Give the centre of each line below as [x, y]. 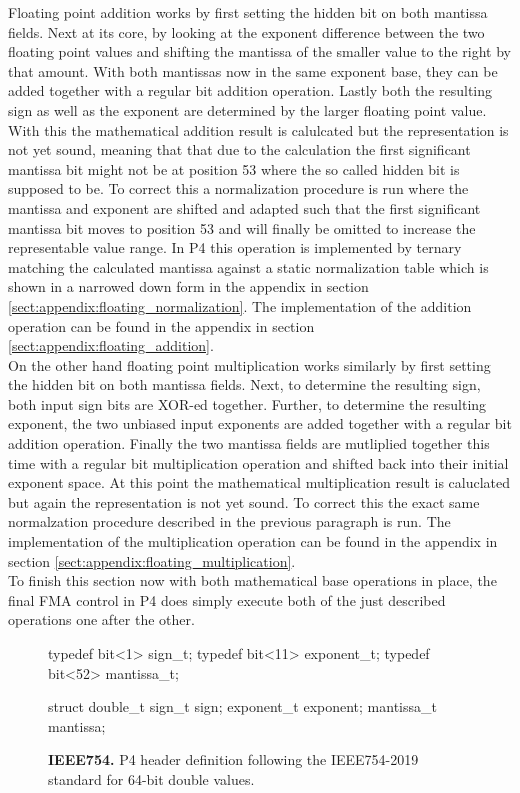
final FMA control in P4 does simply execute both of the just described [227, 599]
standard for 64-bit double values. [151, 778]
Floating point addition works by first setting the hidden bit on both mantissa [248, 12]
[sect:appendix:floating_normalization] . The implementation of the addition [240, 305]
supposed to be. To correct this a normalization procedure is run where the [238, 188]
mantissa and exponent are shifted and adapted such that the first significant [244, 207]
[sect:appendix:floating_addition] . [111, 345]
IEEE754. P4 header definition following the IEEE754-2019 [233, 759]
